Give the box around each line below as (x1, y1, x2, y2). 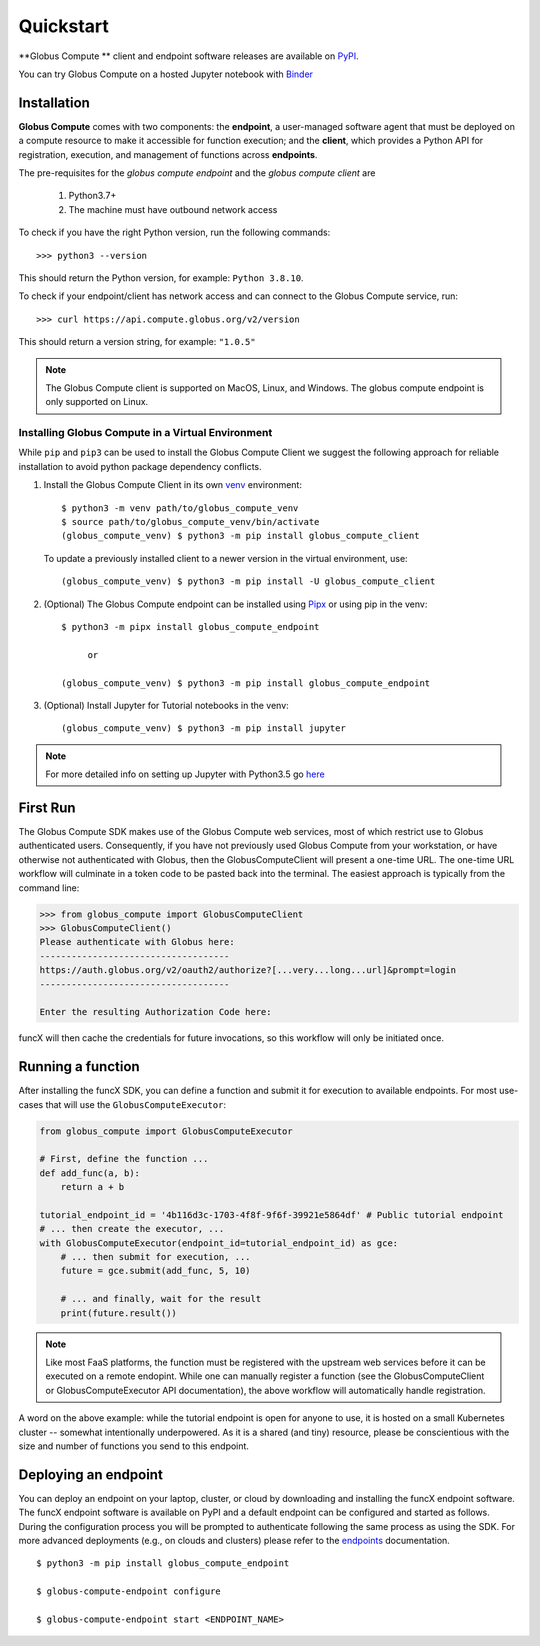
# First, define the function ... (39, 1153, 209, 1165)
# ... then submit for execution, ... (60, 1251, 251, 1263)
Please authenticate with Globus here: (39, 936, 235, 948)
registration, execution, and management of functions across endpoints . (18, 148, 318, 160)
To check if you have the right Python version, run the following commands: (18, 226, 331, 239)
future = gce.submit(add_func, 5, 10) (60, 1265, 251, 1277)
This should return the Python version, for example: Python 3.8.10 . (18, 271, 304, 284)
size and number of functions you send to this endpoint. (18, 1440, 250, 1452)
